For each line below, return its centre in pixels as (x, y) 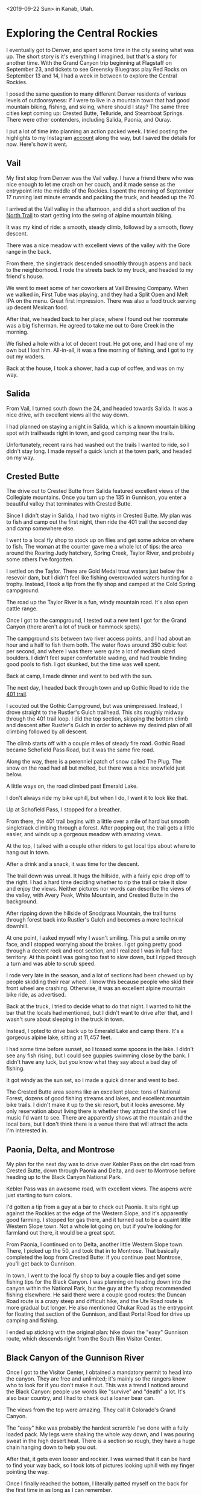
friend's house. (25, 276)
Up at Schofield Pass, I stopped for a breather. (64, 810)
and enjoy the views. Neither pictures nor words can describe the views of (99, 889)
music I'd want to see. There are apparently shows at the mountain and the (99, 1118)
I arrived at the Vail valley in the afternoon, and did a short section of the (96, 209)
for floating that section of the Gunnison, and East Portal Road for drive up (99, 1314)
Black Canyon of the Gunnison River (75, 1358)
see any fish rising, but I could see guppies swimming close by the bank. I (98, 1055)
